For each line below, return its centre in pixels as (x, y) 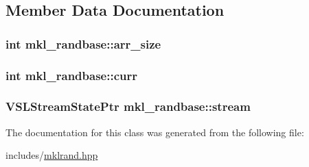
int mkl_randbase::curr (71, 75)
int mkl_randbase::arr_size (83, 43)
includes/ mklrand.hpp (52, 155)
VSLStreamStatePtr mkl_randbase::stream (128, 106)
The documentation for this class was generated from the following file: (155, 132)
